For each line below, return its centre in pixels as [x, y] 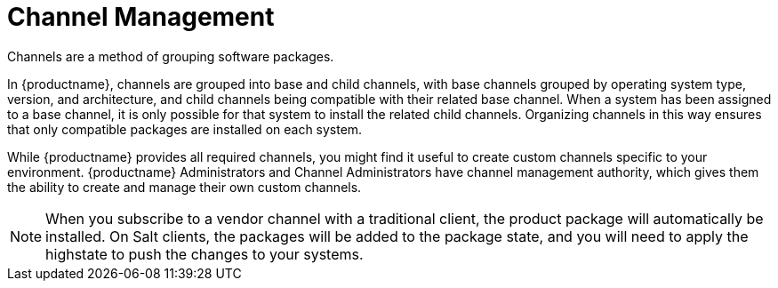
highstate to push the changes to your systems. [205, 254]
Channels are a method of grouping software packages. [171, 56]
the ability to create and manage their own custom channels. [184, 187]
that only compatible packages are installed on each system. [185, 129]
